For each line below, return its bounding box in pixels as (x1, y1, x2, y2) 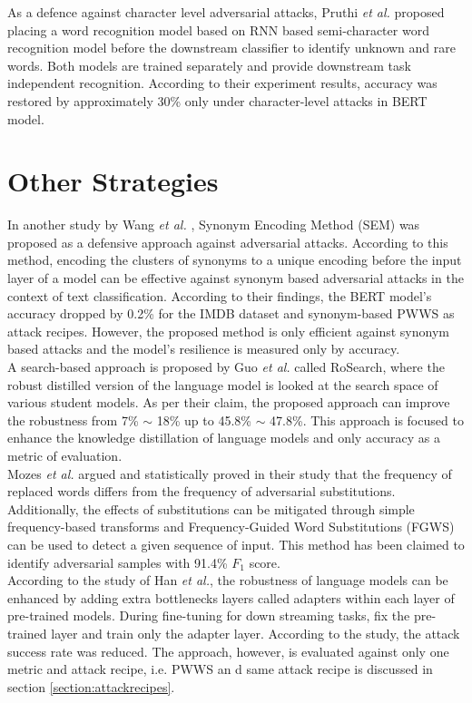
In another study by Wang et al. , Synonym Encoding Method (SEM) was (7, 215, 420, 234)
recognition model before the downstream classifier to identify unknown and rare (7, 38, 456, 57)
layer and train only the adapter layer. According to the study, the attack (51, 623, 460, 642)
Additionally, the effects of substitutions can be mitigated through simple (7, 499, 415, 518)
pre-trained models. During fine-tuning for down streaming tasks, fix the (7, 606, 410, 625)
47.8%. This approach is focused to (270, 410, 464, 429)
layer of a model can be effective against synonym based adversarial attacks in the (7, 269, 464, 288)
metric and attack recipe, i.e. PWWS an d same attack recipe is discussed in (7, 659, 433, 679)
